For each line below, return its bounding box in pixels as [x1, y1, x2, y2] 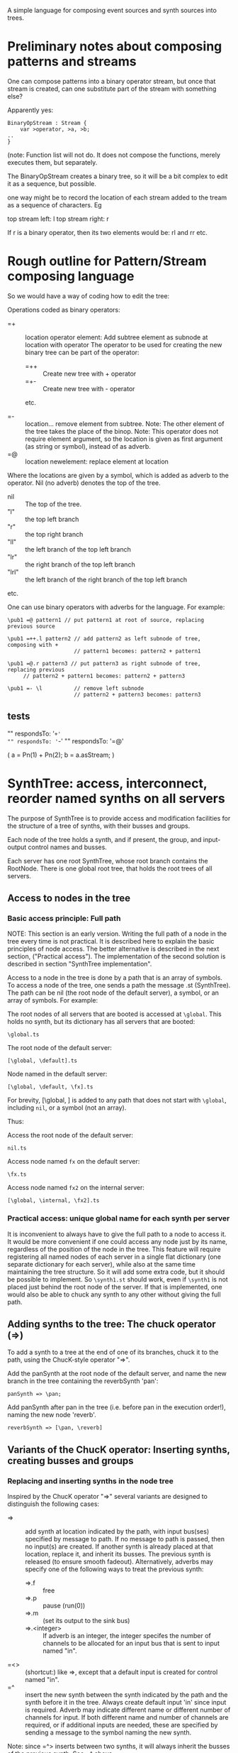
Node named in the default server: [7, 1070, 108, 1078]
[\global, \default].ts [7, 1057, 78, 1064]
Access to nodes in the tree [7, 892, 131, 905]
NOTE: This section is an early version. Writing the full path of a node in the [7, 929, 227, 938]
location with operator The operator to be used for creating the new [25, 340, 222, 349]
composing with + [7, 641, 59, 648]
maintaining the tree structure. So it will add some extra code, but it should [7, 1267, 225, 1276]
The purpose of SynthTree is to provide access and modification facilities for [7, 814, 231, 822]
